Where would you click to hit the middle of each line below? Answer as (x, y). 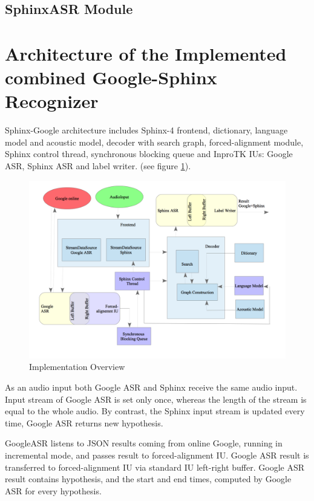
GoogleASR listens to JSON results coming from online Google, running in (144, 443)
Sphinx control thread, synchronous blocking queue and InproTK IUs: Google (149, 154)
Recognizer (52, 101)
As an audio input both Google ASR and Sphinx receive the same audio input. (151, 387)
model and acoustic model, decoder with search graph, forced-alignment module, (154, 142)
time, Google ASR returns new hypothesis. (84, 422)
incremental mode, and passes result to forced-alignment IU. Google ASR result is (157, 455)
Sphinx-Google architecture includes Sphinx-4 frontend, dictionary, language (146, 130)
